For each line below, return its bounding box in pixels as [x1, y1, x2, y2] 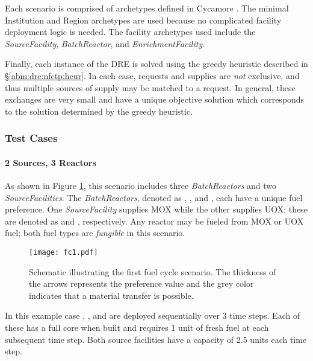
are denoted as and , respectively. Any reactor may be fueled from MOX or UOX [5, 214, 304, 227]
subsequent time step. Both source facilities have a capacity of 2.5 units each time [5, 333, 307, 345]
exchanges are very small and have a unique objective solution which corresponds [5, 93, 305, 106]
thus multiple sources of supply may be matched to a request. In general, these [5, 81, 296, 94]
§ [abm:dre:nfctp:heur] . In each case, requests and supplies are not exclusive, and [5, 69, 300, 81]
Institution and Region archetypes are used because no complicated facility [5, 13, 282, 26]
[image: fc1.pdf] [29, 248, 98, 257]
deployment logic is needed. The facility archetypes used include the [5, 25, 256, 38]
